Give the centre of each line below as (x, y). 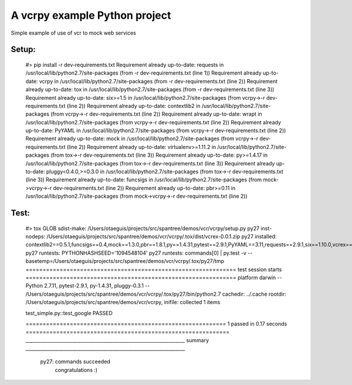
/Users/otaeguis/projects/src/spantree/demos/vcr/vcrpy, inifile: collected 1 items (123, 302)
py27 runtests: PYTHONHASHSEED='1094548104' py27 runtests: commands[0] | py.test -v (136, 253)
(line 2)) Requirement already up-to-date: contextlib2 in (133, 106)
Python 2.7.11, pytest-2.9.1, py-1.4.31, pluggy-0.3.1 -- (88, 286)
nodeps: (35, 237)
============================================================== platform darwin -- (154, 277)
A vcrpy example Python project (91, 15)
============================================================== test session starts (154, 269)
